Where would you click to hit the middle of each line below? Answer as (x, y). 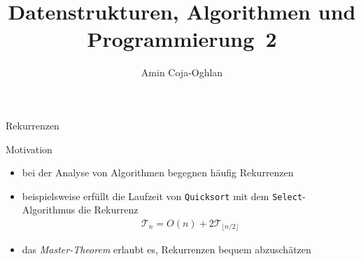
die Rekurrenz (108, 210)
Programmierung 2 (182, 39)
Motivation (29, 149)
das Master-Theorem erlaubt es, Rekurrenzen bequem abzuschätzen (167, 249)
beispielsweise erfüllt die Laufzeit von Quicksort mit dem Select (162, 196)
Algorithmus (49, 210)
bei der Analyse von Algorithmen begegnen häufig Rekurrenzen (158, 172)
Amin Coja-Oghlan (182, 72)
